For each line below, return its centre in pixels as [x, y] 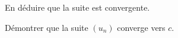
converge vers [141, 27]
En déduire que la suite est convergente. [77, 7]
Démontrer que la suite [47, 27]
